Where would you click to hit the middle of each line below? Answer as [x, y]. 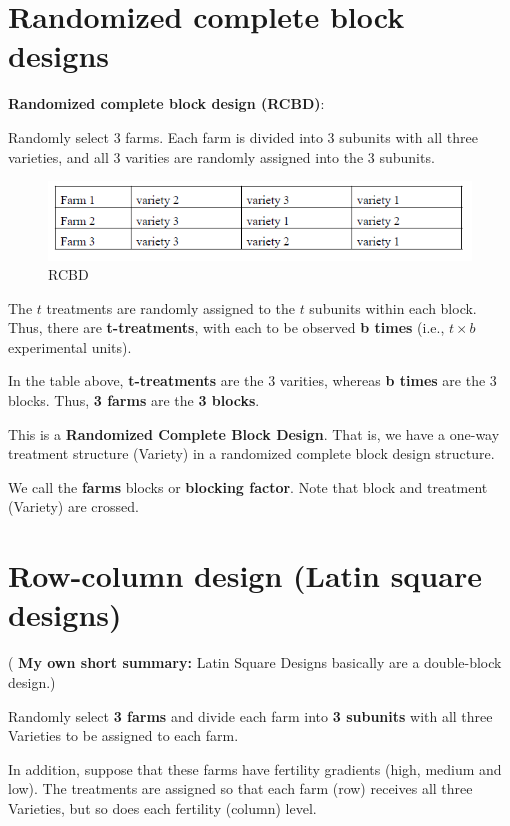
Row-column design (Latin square [245, 575]
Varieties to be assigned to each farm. [123, 735]
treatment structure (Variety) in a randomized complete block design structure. [251, 453]
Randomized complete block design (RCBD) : [166, 103]
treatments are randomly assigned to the [170, 307]
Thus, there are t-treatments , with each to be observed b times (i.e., [226, 327]
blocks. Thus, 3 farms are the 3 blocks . [134, 400]
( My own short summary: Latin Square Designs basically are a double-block [255, 662]
